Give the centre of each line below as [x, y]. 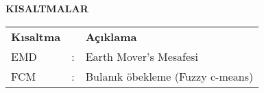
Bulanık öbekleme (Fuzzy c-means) [169, 76]
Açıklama [111, 36]
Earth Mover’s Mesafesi [142, 56]
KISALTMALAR [47, 8]
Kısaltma [36, 36]
